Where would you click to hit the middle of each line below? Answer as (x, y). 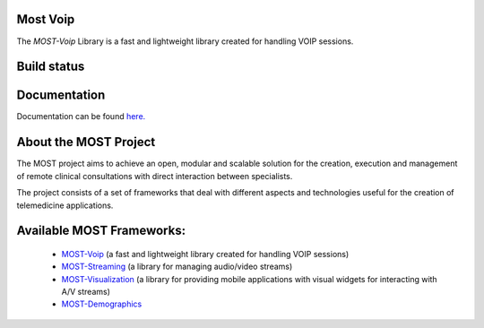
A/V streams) (86, 292)
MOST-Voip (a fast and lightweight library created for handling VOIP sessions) (205, 254)
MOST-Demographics (102, 304)
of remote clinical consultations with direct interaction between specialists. (155, 176)
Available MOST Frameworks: (101, 231)
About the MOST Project (86, 142)
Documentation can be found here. (81, 117)
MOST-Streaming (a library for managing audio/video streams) (177, 267)
